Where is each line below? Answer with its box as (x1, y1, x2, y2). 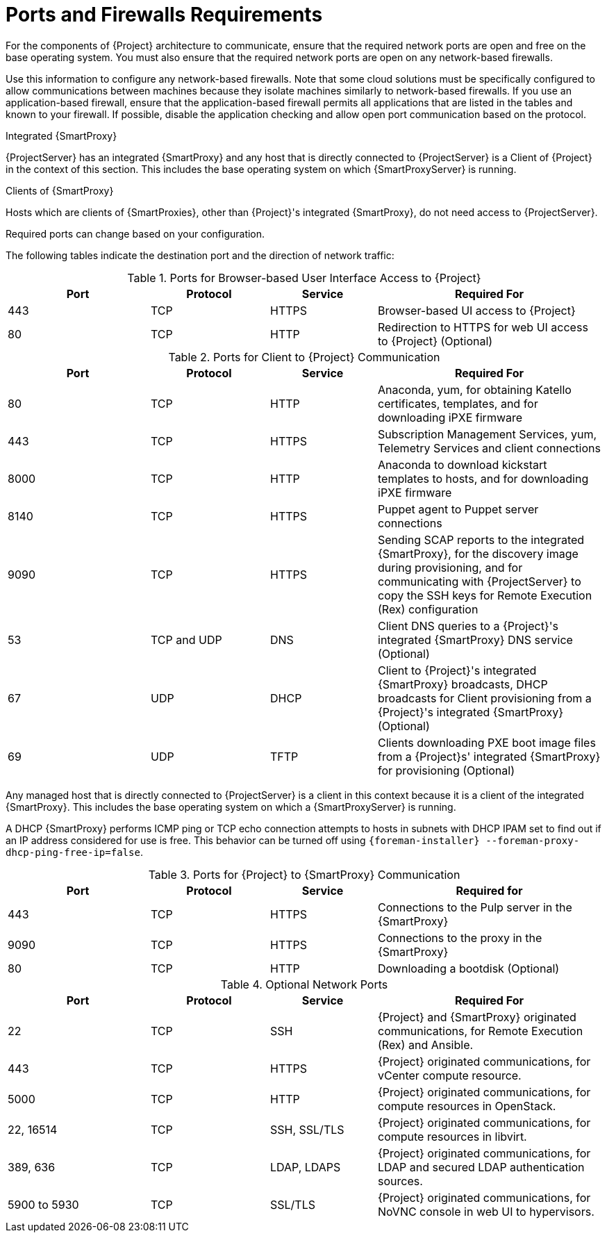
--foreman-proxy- (485, 834, 580, 846)
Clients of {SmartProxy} (6, 184, 114, 197)
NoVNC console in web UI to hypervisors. (378, 1204, 594, 1219)
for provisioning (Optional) (378, 763, 515, 777)
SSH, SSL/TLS (270, 1122, 344, 1137)
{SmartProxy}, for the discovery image (378, 546, 579, 561)
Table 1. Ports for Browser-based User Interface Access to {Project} (127, 270, 481, 285)
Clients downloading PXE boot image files (378, 735, 596, 750)
